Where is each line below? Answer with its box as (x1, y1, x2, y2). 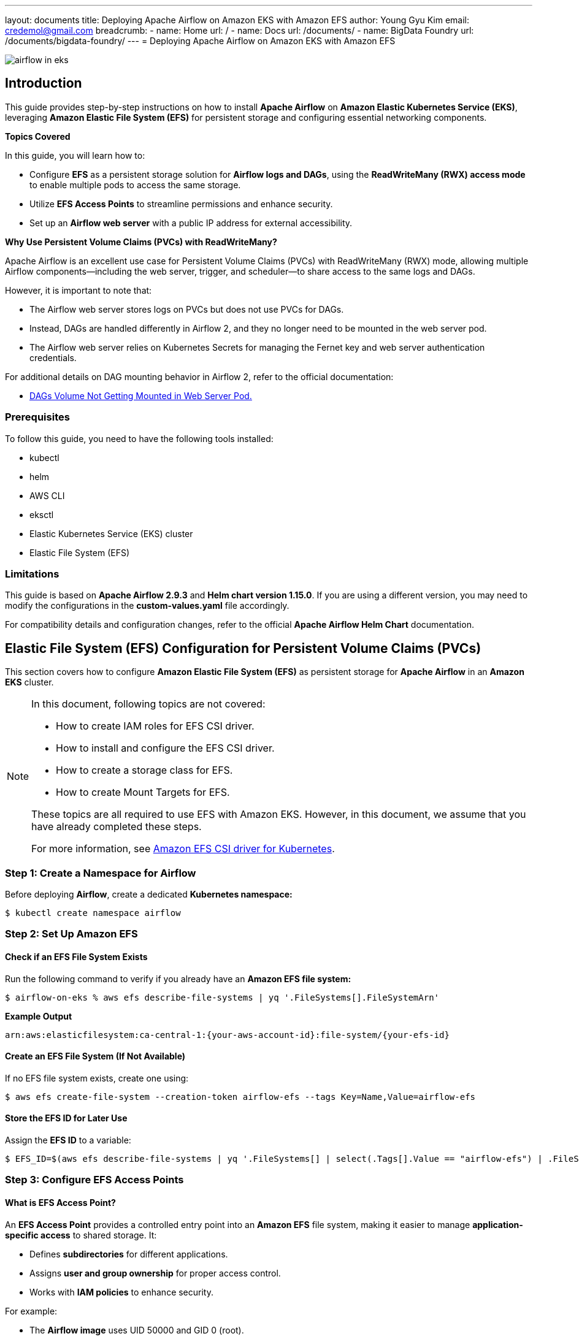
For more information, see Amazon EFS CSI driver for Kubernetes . (31, 842, 335, 855)
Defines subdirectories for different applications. (29, 1248, 228, 1259)
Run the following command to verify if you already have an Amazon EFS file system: (5, 973, 351, 984)
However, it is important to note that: (5, 284, 152, 296)
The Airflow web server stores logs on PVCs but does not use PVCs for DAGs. (29, 303, 344, 315)
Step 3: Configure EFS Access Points (5, 1173, 184, 1186)
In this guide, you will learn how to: (5, 150, 145, 161)
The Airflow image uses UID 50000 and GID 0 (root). (29, 1324, 244, 1335)
